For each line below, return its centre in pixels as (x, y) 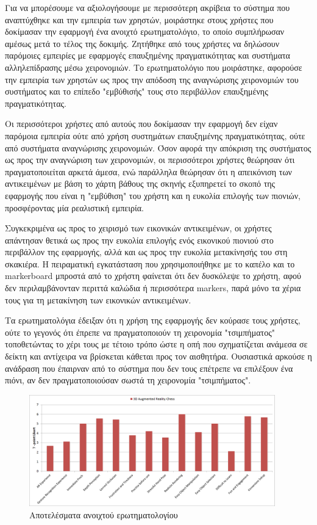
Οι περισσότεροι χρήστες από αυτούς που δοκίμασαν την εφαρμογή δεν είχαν (141, 124)
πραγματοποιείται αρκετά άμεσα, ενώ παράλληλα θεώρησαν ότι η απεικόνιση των (148, 171)
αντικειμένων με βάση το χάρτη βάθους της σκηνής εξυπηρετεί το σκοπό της (140, 183)
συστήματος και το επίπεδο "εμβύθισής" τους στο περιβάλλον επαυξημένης (137, 91)
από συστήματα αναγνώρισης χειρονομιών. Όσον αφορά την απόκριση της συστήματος (158, 147)
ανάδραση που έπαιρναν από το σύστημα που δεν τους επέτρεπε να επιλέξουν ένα (149, 368)
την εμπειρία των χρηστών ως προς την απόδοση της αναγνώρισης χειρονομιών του (152, 79)
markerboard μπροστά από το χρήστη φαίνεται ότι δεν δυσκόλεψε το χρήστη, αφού (153, 276)
